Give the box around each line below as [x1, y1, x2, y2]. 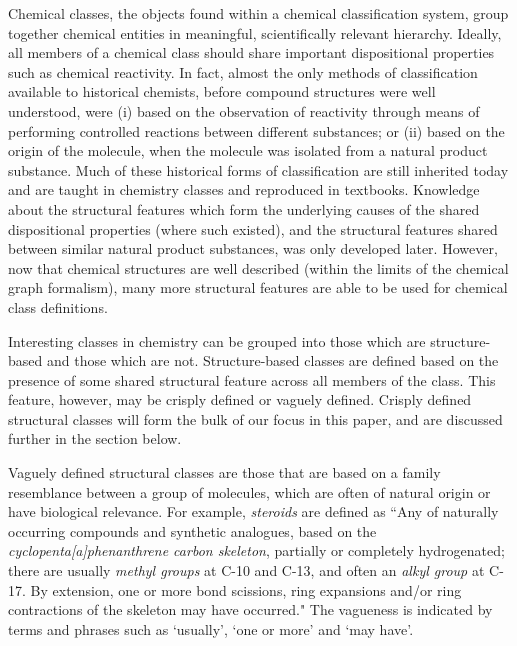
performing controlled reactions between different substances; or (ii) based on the [8, 120, 505, 141]
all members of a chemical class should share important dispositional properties [8, 42, 495, 63]
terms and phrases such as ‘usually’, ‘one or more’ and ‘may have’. [8, 618, 414, 639]
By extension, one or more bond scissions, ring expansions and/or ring [30, 579, 462, 600]
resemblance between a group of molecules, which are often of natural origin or [8, 481, 491, 502]
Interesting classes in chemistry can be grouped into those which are [8, 330, 426, 351]
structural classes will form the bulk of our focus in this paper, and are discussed [8, 408, 503, 429]
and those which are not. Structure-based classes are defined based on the [46, 350, 499, 371]
